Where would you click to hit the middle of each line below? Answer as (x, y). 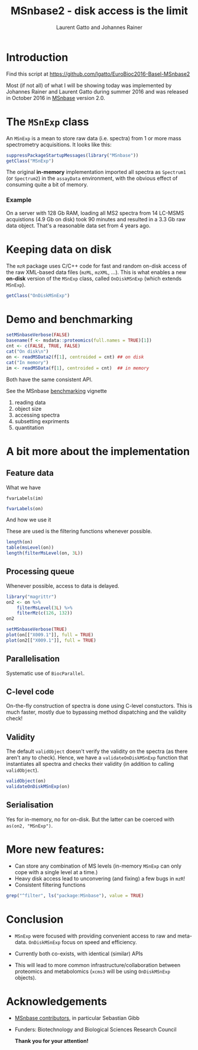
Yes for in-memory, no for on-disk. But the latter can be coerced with (90, 819)
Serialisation (30, 805)
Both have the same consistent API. (49, 379)
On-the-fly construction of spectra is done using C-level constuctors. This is (99, 706)
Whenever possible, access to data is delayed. (63, 586)
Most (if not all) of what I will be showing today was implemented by (89, 85)
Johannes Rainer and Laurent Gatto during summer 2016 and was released (97, 91)
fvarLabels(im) (25, 498)
